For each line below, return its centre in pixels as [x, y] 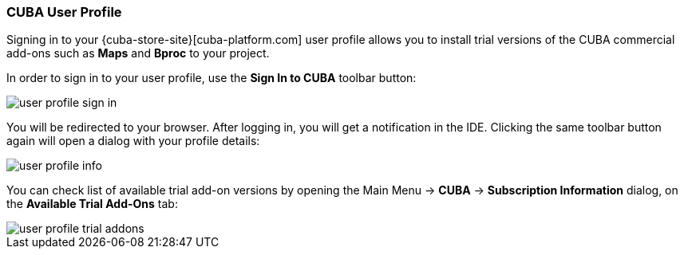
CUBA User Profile [64, 12]
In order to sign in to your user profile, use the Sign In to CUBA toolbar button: [212, 78]
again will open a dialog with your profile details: [133, 141]
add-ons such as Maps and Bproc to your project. [138, 53]
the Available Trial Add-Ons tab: [92, 204]
